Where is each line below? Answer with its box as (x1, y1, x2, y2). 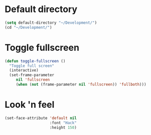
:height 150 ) (49, 125, 77, 130)
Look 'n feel (5, 99, 55, 110)
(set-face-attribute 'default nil (5, 115, 77, 120)
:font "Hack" (49, 120, 77, 125)
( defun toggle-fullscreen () (5, 58, 66, 63)
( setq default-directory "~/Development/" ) (5, 20, 97, 25)
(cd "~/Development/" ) (5, 25, 52, 30)
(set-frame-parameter (9, 73, 55, 78)
